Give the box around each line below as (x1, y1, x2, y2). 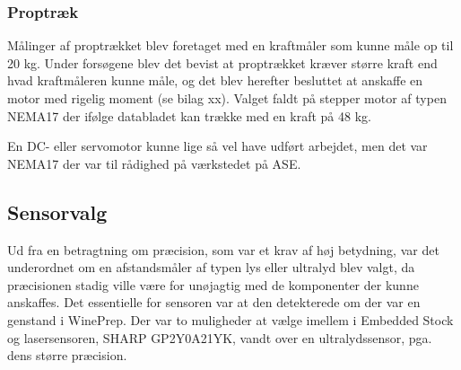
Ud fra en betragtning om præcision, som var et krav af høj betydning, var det (7, 240, 439, 259)
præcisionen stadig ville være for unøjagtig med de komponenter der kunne (7, 275, 419, 294)
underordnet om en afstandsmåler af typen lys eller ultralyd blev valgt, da (7, 258, 415, 277)
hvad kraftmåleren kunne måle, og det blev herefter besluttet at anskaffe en (7, 71, 423, 90)
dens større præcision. (7, 346, 127, 365)
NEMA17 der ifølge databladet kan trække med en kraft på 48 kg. (7, 106, 371, 125)
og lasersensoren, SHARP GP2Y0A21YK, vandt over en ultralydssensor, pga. (7, 328, 432, 347)
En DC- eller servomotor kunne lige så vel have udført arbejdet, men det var (7, 137, 428, 155)
